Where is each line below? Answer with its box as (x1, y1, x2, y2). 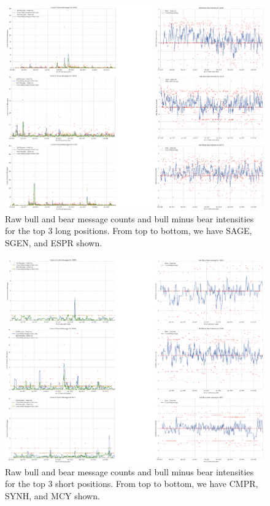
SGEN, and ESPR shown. (5, 236, 102, 249)
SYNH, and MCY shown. (5, 489, 100, 502)
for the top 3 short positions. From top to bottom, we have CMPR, (5, 477, 258, 490)
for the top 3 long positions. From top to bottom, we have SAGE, (5, 224, 252, 237)
